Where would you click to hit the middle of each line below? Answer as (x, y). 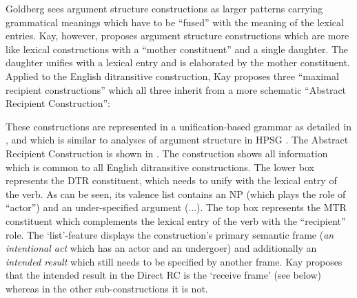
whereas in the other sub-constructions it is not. (107, 288)
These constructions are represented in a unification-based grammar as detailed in (178, 126)
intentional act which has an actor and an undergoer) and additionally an (161, 248)
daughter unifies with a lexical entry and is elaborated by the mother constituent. (178, 62)
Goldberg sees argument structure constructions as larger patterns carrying (164, 8)
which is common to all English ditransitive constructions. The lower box (160, 167)
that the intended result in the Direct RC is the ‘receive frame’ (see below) (164, 275)
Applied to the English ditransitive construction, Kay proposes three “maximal (172, 76)
